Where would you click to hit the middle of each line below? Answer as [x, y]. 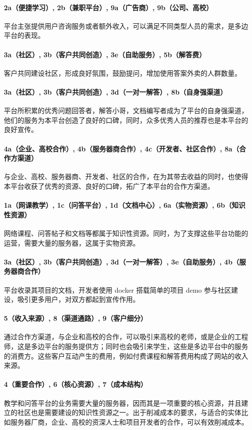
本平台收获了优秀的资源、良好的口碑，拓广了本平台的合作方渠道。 [109, 186]
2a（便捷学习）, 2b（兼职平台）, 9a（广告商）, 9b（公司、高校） [109, 7]
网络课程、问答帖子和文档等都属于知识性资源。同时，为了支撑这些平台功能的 [126, 233]
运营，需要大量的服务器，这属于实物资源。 [72, 242]
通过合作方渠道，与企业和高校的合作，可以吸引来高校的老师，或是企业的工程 [126, 337]
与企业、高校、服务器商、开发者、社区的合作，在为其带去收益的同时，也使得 [126, 176]
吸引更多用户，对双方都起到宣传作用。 [78, 299]
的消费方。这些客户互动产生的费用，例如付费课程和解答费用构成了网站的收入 [126, 356]
